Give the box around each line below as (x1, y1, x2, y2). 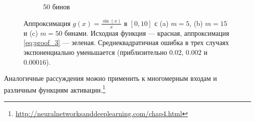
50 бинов (43, 1, 70, 11)
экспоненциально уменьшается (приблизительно (24, 47, 167, 57)
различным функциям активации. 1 (4, 83, 105, 95)
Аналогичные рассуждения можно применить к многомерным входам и (4, 73, 217, 83)
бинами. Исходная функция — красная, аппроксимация (64, 27, 229, 38)
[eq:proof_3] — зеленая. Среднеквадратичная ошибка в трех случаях (24, 37, 229, 48)
